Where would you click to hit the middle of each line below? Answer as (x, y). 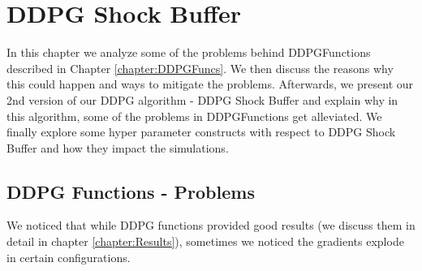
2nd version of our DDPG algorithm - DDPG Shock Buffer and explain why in (202, 99)
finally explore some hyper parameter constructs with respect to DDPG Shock (201, 132)
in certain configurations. (69, 257)
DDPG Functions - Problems (131, 191)
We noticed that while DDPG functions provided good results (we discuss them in (211, 225)
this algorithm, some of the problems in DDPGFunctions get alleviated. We (194, 116)
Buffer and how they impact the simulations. (118, 147)
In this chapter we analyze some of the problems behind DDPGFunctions (189, 52)
